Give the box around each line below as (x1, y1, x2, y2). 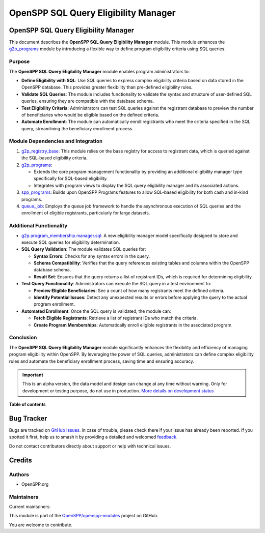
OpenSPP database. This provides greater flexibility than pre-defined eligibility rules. (21, 84, 193, 90)
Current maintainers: (9, 504, 51, 510)
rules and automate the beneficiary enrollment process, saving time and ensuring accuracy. (9, 358, 194, 364)
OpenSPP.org (21, 481, 49, 487)
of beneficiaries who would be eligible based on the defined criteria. (21, 112, 159, 118)
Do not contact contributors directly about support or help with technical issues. (9, 443, 171, 449)
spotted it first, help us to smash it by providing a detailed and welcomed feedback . (9, 434, 178, 440)
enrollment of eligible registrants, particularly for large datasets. (21, 210, 150, 216)
